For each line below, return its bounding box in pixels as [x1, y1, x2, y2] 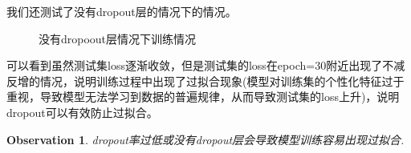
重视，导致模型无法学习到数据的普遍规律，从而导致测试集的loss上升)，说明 [6, 88, 400, 105]
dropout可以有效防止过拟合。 [6, 103, 158, 120]
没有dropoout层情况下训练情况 [39, 30, 197, 46]
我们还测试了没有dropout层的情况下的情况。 [6, 3, 237, 19]
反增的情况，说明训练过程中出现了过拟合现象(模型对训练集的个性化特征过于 [6, 72, 405, 89]
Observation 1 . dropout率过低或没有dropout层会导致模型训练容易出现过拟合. [6, 131, 405, 147]
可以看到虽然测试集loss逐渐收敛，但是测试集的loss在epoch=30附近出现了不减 [6, 57, 405, 74]
